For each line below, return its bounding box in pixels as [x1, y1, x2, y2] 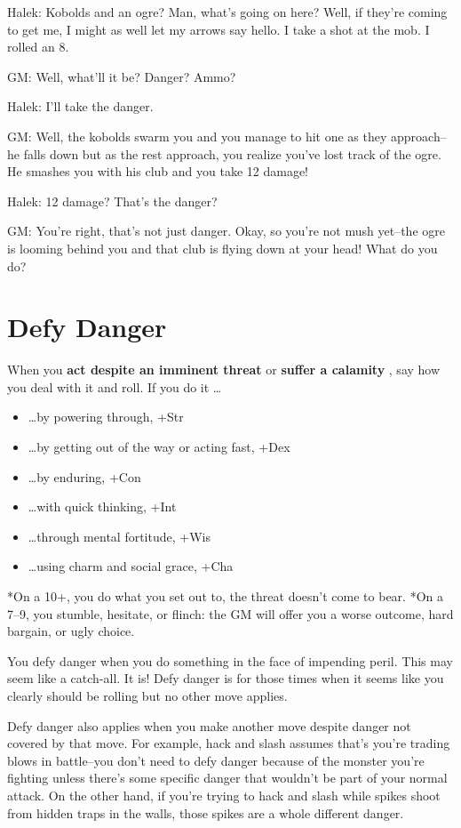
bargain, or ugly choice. [7, 622, 135, 640]
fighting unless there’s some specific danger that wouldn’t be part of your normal [7, 768, 448, 787]
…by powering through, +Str [28, 407, 184, 426]
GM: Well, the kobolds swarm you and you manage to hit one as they [7, 126, 387, 145]
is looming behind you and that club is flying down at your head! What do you [7, 238, 438, 257]
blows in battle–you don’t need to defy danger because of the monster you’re [7, 751, 425, 769]
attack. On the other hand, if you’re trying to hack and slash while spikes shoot [7, 785, 441, 804]
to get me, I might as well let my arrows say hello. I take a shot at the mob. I [7, 20, 430, 38]
